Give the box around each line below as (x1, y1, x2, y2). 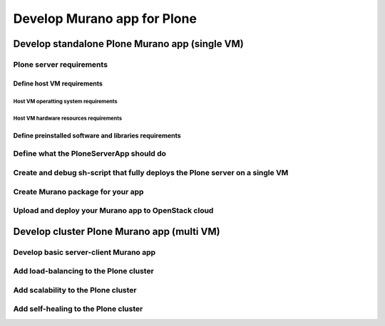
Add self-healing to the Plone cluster (13, 304, 143, 314)
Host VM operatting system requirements (13, 98, 118, 105)
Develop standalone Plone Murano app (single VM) (13, 38, 244, 50)
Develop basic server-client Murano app (13, 247, 156, 257)
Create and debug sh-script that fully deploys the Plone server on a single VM (13, 168, 289, 178)
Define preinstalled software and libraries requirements (13, 131, 181, 140)
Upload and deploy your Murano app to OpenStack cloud (13, 206, 214, 216)
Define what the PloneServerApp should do (13, 149, 167, 159)
